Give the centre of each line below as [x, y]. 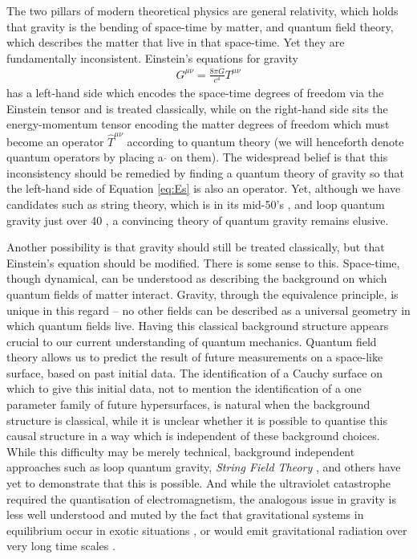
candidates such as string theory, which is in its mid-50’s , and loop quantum [196, 204]
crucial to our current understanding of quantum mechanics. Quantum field [192, 341]
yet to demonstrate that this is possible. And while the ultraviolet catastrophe [198, 483]
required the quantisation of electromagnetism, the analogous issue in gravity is [201, 498]
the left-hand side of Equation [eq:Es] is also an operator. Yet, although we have [204, 188]
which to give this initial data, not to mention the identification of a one [184, 388]
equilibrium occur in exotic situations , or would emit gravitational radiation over [207, 530]
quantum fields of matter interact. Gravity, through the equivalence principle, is [202, 294]
